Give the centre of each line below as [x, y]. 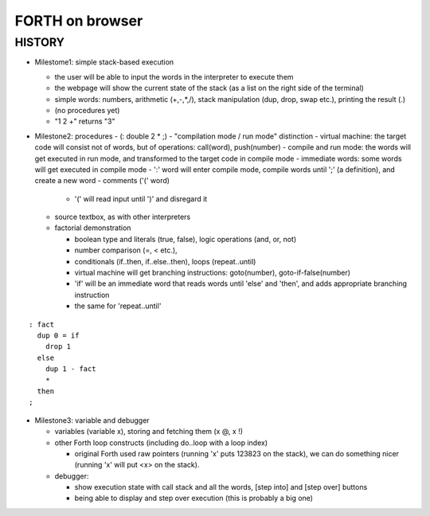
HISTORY [40, 42]
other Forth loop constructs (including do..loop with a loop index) [161, 443]
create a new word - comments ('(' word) [102, 181]
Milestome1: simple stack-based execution [104, 62]
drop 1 [58, 347]
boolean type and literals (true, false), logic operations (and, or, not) [186, 239]
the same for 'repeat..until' [118, 306]
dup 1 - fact [70, 369]
